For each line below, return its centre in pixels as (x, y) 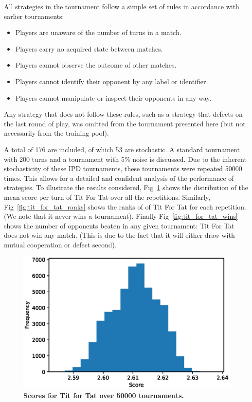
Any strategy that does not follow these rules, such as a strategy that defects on (123, 114)
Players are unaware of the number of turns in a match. (98, 32)
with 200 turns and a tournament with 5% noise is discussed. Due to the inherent (125, 159)
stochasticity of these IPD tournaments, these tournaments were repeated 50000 (123, 168)
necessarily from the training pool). (56, 133)
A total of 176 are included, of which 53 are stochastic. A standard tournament (122, 149)
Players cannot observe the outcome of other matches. (96, 65)
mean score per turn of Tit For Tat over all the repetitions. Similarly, (107, 197)
